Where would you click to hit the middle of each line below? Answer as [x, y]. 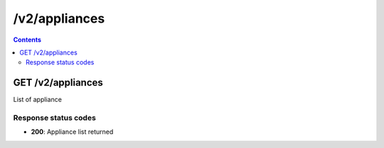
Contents [27, 40]
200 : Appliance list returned [72, 132]
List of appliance [37, 100]
